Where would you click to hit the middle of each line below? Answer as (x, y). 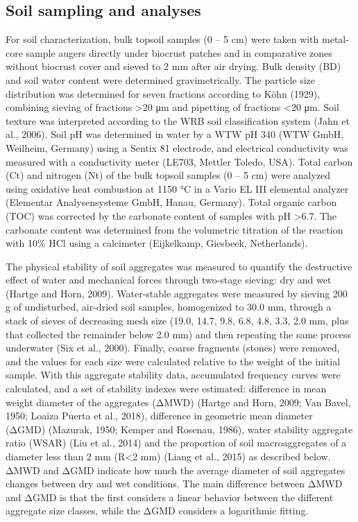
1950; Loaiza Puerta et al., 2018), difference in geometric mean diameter (159, 416)
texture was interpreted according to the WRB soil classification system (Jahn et (178, 120)
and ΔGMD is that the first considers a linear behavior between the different (170, 497)
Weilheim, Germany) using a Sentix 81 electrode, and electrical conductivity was (177, 147)
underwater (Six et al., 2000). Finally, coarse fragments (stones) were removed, (173, 348)
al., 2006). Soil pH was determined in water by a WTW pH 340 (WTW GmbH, (175, 134)
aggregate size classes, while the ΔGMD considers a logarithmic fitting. (157, 511)
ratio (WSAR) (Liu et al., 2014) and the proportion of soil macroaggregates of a (176, 443)
